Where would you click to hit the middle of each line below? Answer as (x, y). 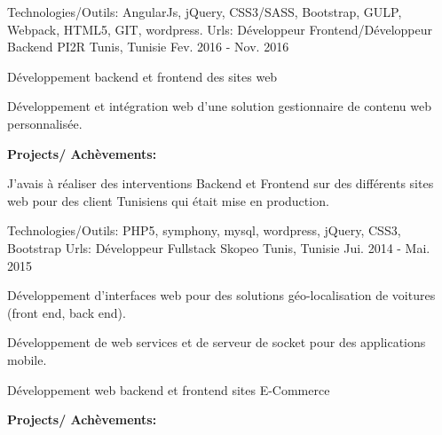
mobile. (27, 359)
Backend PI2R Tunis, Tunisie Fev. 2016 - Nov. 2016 (148, 47)
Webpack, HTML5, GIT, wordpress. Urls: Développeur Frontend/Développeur (220, 29)
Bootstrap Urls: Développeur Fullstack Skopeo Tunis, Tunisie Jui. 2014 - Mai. (219, 247)
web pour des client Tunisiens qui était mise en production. (168, 200)
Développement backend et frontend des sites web (142, 76)
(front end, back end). (67, 312)
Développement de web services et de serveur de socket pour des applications (217, 342)
